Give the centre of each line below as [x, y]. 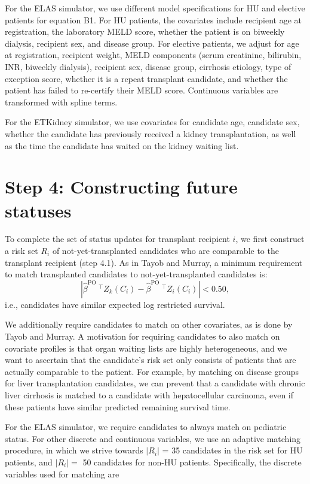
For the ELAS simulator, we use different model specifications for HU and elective [155, 8]
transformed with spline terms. [61, 102]
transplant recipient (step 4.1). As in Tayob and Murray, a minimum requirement [154, 262]
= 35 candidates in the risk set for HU [232, 450]
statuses [38, 210]
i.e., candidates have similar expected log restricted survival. [115, 304]
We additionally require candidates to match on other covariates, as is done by [149, 324]
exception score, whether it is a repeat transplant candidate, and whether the [146, 78]
